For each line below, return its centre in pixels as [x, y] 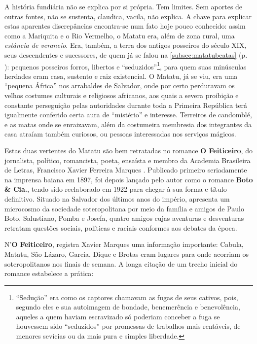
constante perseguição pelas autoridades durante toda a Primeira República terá [126, 105]
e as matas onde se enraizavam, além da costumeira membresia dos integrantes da [128, 124]
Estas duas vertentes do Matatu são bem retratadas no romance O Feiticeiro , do [128, 150]
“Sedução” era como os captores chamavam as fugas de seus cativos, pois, [127, 297]
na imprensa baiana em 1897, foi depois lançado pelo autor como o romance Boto [129, 179]
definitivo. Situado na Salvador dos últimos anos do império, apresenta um [117, 198]
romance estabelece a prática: [49, 273]
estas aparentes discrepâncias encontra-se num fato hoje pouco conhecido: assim [125, 26]
